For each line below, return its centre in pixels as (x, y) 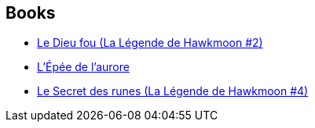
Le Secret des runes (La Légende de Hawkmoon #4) (173, 91)
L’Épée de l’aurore (83, 67)
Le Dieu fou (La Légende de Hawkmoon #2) (150, 43)
